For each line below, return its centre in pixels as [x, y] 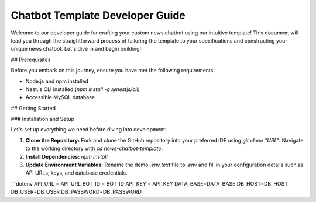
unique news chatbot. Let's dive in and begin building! [76, 49]
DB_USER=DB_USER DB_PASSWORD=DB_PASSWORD [76, 192]
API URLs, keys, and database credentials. [76, 173]
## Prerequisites [31, 60]
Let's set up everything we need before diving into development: [89, 130]
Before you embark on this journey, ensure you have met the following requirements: [113, 71]
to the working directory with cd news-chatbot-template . [94, 148]
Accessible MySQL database [60, 97]
